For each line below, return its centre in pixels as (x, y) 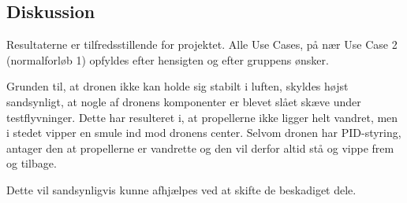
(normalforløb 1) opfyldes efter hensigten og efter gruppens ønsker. (168, 59)
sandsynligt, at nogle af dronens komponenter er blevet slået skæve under (184, 101)
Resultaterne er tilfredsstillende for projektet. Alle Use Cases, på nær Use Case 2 (202, 44)
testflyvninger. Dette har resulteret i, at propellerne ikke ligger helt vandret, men (202, 117)
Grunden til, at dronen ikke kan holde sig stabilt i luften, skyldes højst (177, 86)
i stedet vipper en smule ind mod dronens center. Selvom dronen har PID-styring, (204, 133)
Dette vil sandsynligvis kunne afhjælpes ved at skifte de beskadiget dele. (181, 189)
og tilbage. (32, 163)
